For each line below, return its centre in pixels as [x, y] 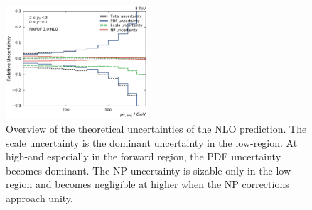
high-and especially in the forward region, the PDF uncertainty [144, 156]
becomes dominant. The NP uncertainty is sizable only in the [139, 170]
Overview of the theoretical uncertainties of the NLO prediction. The [156, 128]
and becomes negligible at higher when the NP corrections [162, 184]
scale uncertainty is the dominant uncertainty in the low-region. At [152, 142]
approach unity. [39, 198]
